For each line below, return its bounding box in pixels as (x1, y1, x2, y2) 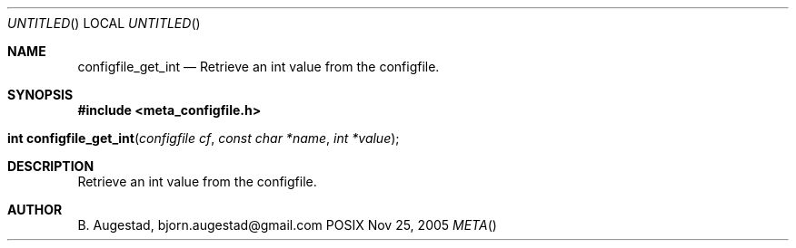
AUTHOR (7, 202, 63, 217)
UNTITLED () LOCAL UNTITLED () (7, 15, 201, 31)
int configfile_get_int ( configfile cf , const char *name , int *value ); (7, 130, 400, 146)
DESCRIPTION (7, 158, 95, 174)
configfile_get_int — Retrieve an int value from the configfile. (77, 59, 440, 74)
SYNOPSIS (7, 87, 74, 102)
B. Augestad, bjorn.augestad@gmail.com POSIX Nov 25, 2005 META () (77, 217, 497, 233)
